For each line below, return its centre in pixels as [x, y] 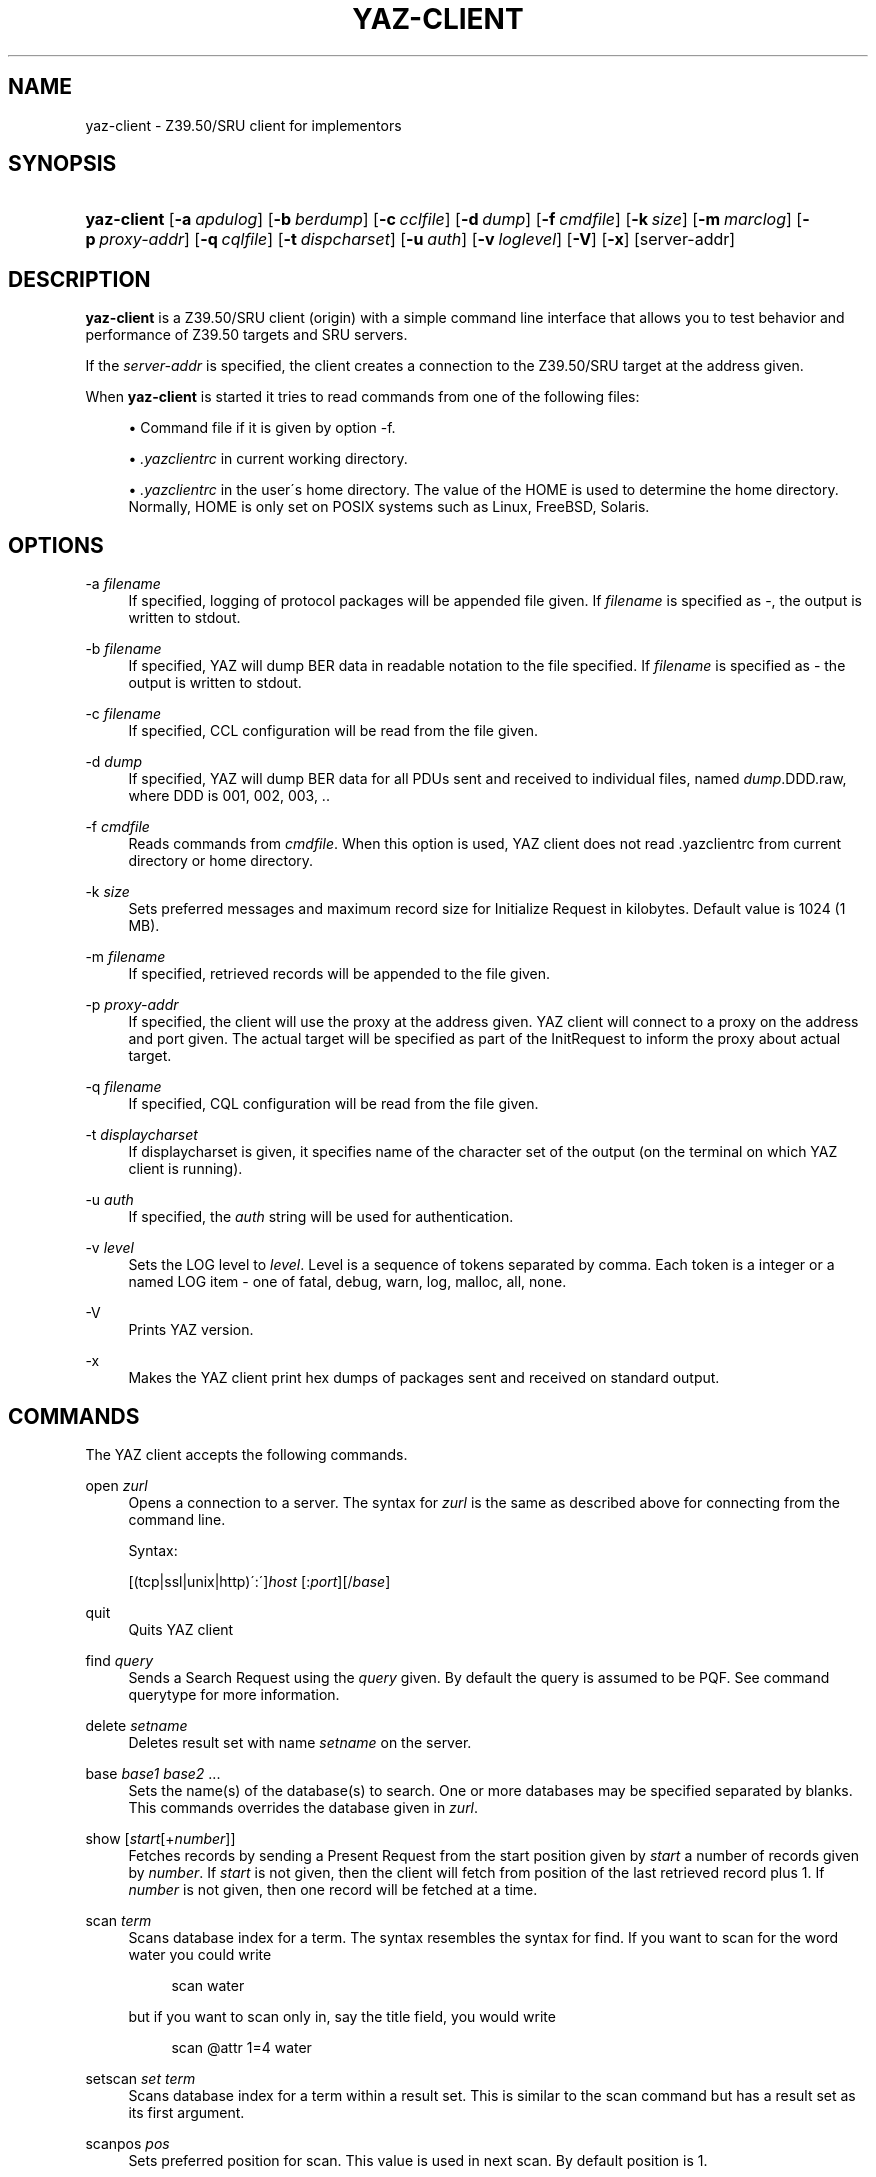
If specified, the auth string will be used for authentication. [321, 1217]
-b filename [123, 649]
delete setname [136, 1725]
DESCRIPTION [79, 279]
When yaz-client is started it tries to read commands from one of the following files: [362, 397]
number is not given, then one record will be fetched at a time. [333, 1889]
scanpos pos [127, 2143]
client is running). [185, 1169]
